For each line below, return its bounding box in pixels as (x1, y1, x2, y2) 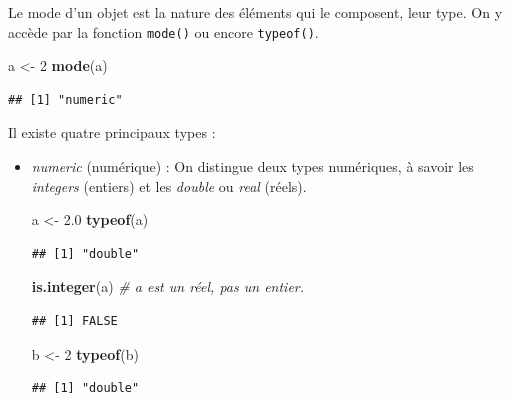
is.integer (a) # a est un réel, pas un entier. (31, 276, 305, 297)
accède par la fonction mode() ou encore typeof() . (8, 21, 319, 42)
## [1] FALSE (31, 314, 118, 328)
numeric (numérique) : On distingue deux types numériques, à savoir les (31, 156, 474, 177)
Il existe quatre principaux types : (8, 122, 216, 143)
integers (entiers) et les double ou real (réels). (31, 175, 307, 196)
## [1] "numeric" (8, 92, 123, 107)
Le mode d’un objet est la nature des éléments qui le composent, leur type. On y (8, 2, 503, 22)
